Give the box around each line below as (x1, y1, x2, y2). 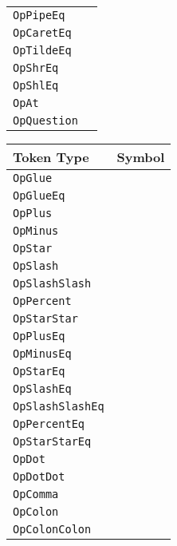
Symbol (116, 148, 165, 166)
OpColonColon (13, 523, 92, 536)
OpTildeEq (13, 44, 72, 57)
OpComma (13, 488, 59, 500)
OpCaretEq (13, 26, 72, 39)
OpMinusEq (13, 347, 72, 360)
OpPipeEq (13, 9, 65, 22)
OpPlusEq (13, 330, 65, 342)
